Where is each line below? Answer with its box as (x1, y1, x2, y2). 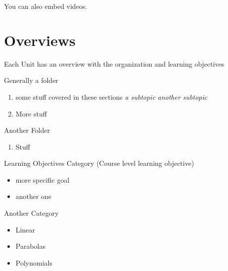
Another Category (4, 208, 59, 218)
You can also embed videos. (4, 1, 87, 11)
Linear (15, 224, 35, 234)
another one (15, 191, 52, 201)
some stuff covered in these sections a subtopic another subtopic (15, 91, 207, 102)
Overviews (4, 30, 76, 50)
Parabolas (15, 241, 46, 251)
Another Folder (4, 125, 50, 135)
